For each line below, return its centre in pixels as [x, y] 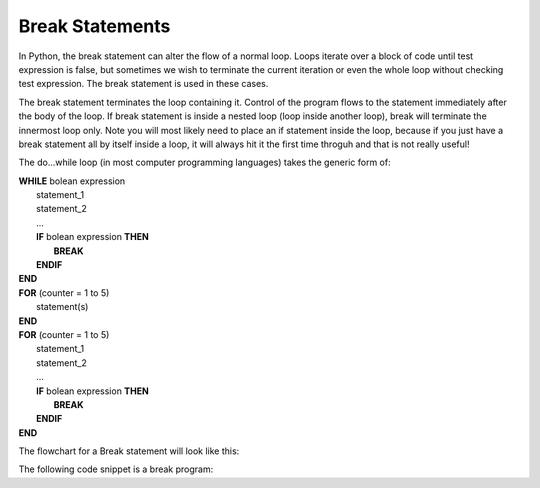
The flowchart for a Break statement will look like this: [129, 451]
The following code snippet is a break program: [116, 469]
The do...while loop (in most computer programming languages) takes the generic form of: [204, 162]
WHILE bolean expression [72, 181]
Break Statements [94, 26]
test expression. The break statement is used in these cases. [143, 84]
